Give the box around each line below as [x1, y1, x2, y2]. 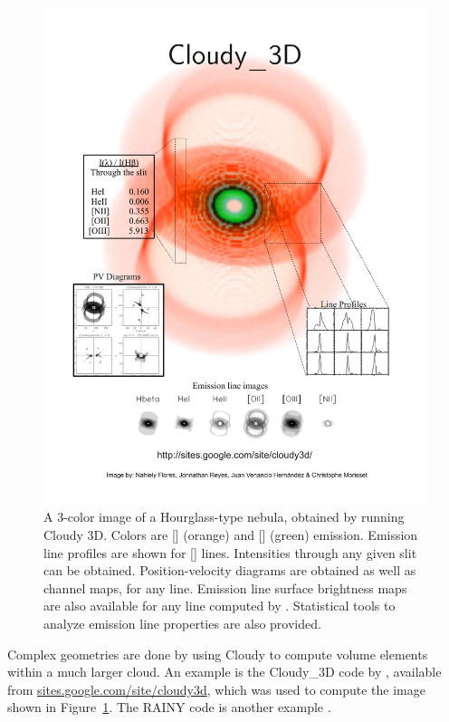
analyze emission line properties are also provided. [43, 614, 321, 633]
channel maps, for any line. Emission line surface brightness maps [43, 578, 407, 597]
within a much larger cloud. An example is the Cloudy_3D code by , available [7, 662, 442, 681]
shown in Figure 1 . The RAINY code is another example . [7, 698, 331, 717]
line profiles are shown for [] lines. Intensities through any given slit [43, 543, 417, 562]
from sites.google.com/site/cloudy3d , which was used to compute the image [7, 679, 426, 698]
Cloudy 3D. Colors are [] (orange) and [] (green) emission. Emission [43, 525, 418, 544]
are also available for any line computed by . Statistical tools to [43, 596, 396, 615]
